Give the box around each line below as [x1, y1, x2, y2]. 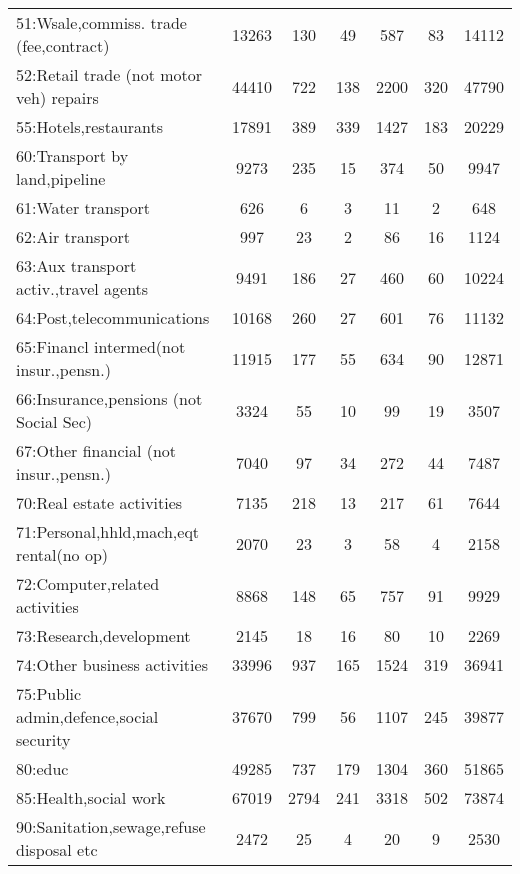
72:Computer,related [16, 572, 160, 595]
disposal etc [16, 838, 98, 861]
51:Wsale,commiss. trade [16, 11, 187, 34]
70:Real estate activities [16, 491, 183, 514]
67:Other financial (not [16, 439, 177, 462]
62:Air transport [16, 225, 131, 248]
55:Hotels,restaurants [16, 115, 164, 138]
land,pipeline [16, 167, 106, 190]
